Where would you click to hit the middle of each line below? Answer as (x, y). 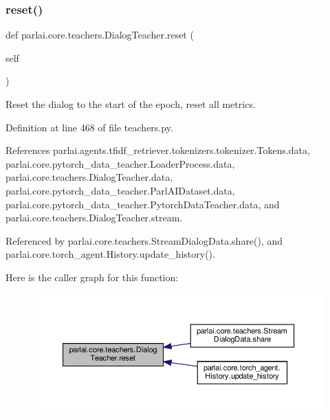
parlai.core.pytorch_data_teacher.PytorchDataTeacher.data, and (143, 204)
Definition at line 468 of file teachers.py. (89, 127)
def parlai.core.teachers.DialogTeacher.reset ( (100, 35)
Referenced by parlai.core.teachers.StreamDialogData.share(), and (144, 240)
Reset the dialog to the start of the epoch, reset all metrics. (131, 104)
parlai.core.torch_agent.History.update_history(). (110, 254)
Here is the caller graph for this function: (92, 277)
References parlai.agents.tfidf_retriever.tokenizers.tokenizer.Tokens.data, (158, 150)
